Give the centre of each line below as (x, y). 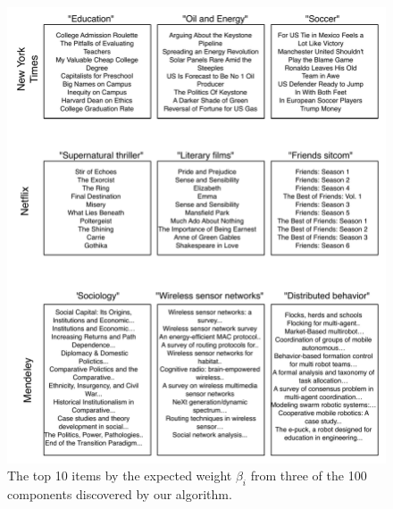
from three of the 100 (309, 476)
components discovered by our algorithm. (120, 494)
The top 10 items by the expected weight (120, 476)
